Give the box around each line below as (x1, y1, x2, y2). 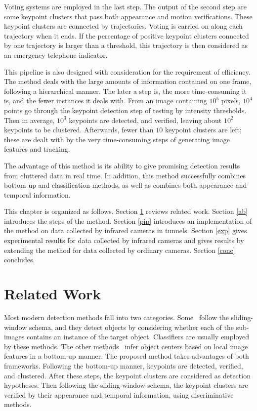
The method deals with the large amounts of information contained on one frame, (4, 76, 252, 86)
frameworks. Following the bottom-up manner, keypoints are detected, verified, (4, 360, 243, 370)
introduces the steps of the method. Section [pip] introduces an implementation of (4, 215, 252, 226)
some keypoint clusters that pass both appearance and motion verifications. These (4, 11, 253, 21)
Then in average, (4, 115, 55, 125)
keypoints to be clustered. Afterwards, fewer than (4, 124, 154, 135)
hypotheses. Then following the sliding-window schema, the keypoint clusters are (4, 380, 248, 390)
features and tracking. (4, 144, 70, 154)
